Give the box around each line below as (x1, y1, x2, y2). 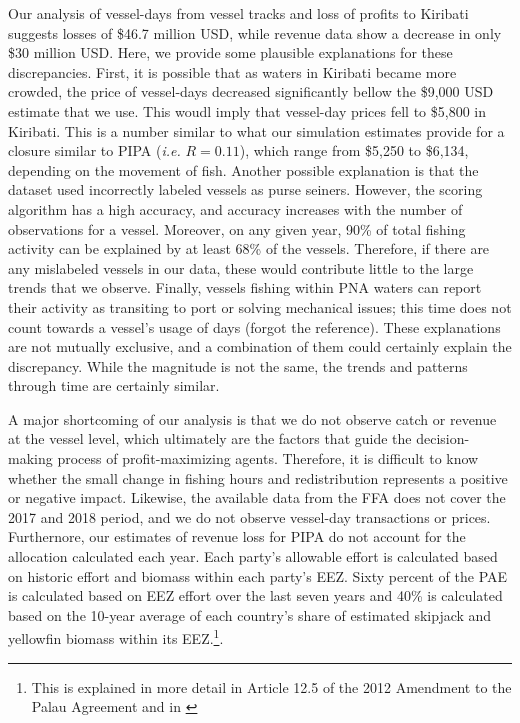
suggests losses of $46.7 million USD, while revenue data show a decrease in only (8, 22, 502, 43)
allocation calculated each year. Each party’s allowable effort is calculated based (8, 546, 498, 567)
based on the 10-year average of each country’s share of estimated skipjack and (8, 604, 492, 625)
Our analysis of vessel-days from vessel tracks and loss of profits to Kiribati (8, 3, 469, 23)
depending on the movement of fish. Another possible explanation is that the (8, 159, 479, 180)
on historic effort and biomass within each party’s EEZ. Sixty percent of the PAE (8, 565, 508, 586)
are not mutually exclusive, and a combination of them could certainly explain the (8, 336, 512, 357)
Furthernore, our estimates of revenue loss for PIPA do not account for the (8, 526, 466, 547)
